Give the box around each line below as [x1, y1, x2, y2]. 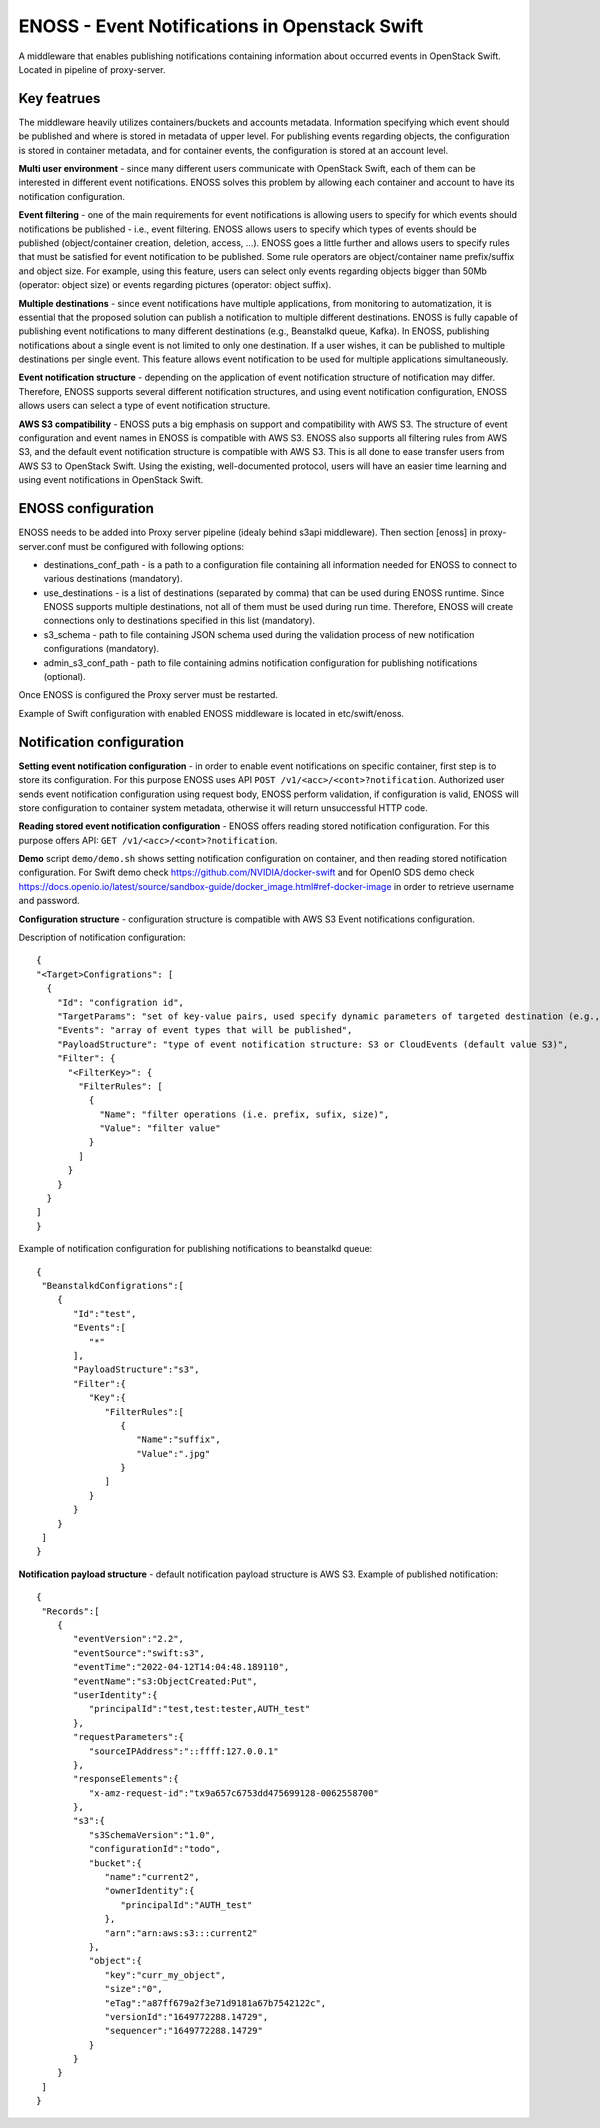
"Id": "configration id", [56, 996, 185, 1008]
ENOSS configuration [18, 500, 155, 517]
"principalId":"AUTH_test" [120, 1899, 253, 1910]
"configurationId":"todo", [88, 1843, 222, 1855]
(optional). [43, 671, 86, 683]
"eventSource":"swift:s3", [73, 1647, 205, 1659]
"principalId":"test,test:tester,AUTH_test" [88, 1703, 311, 1715]
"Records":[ [41, 1605, 100, 1617]
